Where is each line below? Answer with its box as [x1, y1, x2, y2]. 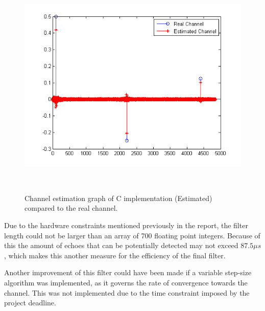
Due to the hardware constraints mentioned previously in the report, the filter [4, 219, 248, 230]
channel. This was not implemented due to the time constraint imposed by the [4, 287, 250, 298]
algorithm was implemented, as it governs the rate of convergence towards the [4, 277, 248, 287]
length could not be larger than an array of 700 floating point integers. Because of [4, 230, 260, 240]
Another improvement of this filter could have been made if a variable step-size [4, 267, 252, 278]
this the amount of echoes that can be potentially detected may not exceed [4, 240, 238, 251]
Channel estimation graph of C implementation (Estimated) [25, 192, 212, 203]
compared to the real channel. [25, 203, 118, 213]
